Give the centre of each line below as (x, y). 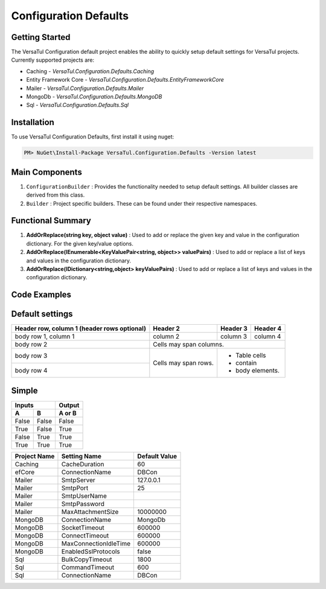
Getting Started (41, 37)
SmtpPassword (83, 504)
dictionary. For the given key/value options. (80, 243)
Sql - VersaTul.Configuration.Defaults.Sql (78, 105)
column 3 (234, 337)
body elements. (258, 371)
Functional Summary (51, 221)
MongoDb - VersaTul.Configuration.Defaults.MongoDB (94, 97)
